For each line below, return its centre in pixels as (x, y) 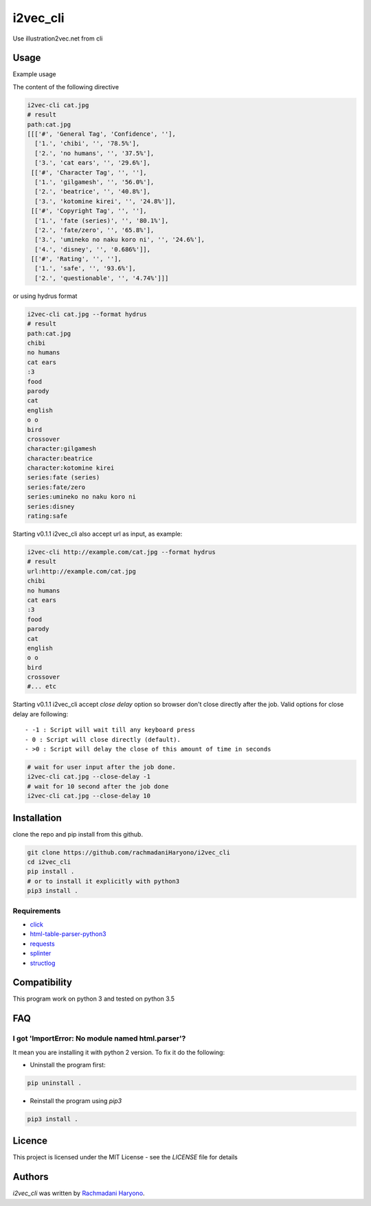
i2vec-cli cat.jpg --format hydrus (87, 314)
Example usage (34, 74)
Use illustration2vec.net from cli (58, 38)
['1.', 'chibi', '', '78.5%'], (87, 144)
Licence (30, 1141)
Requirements (37, 911)
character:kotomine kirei (71, 468)
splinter (41, 953)
